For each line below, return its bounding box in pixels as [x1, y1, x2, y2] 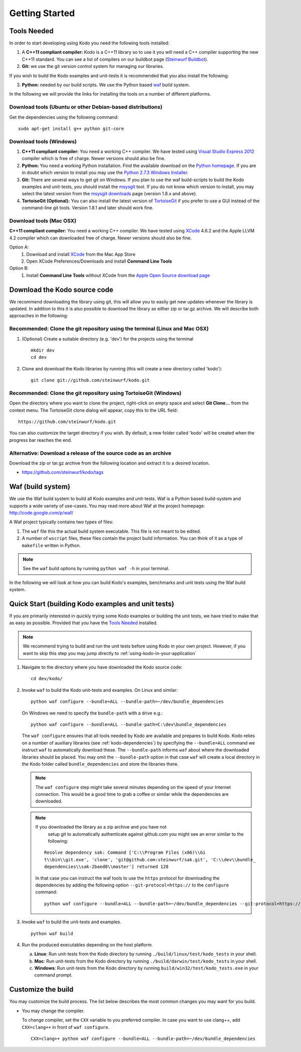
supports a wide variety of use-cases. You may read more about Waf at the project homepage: [9, 503, 205, 509]
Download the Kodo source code [9, 285, 113, 294]
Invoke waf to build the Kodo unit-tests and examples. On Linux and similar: [22, 687, 178, 693]
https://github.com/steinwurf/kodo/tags [22, 469, 104, 475]
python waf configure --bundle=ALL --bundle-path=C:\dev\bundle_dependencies [31, 721, 227, 727]
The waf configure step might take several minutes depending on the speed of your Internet [35, 784, 231, 790]
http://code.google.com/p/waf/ [9, 510, 74, 516]
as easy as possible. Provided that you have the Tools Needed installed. [9, 620, 158, 626]
